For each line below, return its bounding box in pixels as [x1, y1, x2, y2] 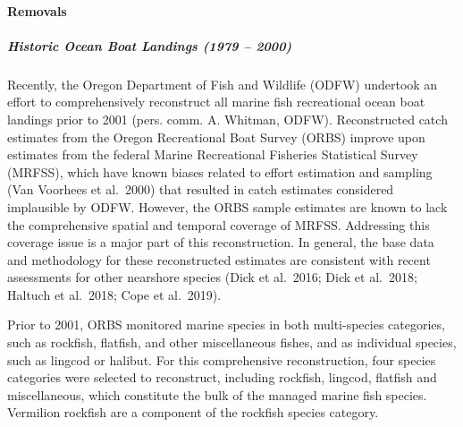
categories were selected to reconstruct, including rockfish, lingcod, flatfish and [7, 368, 437, 387]
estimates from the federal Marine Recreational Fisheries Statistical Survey [7, 145, 418, 164]
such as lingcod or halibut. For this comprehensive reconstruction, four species [7, 350, 436, 369]
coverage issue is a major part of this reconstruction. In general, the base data [7, 233, 434, 252]
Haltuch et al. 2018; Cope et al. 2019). [7, 285, 222, 303]
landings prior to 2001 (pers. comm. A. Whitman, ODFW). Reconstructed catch [7, 109, 448, 128]
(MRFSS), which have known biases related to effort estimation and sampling [7, 162, 433, 181]
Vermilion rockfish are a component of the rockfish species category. [7, 403, 379, 422]
